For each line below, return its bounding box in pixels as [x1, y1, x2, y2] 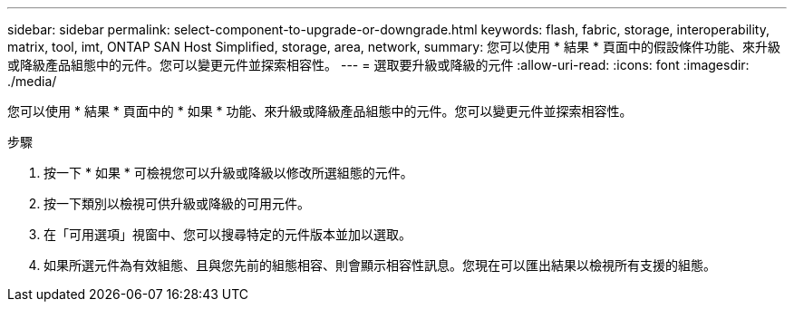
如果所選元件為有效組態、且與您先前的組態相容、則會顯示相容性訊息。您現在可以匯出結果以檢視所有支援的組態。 [44, 257, 716, 273]
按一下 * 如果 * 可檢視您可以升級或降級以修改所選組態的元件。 [44, 165, 413, 180]
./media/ [7, 73, 57, 89]
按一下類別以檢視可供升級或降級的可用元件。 [44, 196, 310, 211]
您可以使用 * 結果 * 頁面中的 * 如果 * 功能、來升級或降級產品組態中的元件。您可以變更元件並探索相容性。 [7, 103, 633, 119]
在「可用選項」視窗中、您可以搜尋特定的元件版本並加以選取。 [44, 227, 412, 242]
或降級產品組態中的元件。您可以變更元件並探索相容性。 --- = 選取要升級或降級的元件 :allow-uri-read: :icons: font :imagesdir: [7, 57, 750, 72]
